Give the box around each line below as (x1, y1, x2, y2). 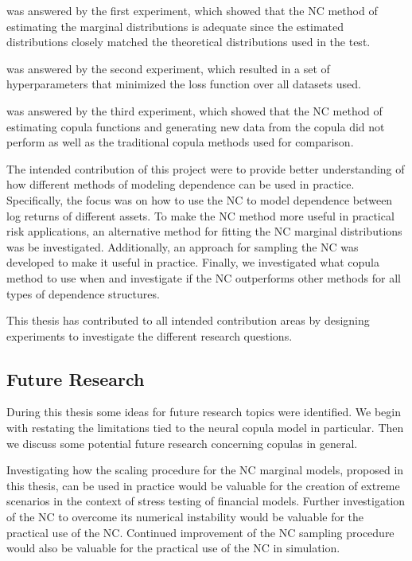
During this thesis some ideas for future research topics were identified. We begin (6, 403, 402, 420)
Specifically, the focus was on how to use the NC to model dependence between (6, 191, 393, 208)
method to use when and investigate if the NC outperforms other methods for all (6, 269, 401, 286)
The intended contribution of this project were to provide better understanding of (6, 160, 405, 177)
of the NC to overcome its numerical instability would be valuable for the (6, 508, 364, 525)
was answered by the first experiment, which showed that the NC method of (6, 2, 378, 18)
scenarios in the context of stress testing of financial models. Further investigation (6, 493, 406, 509)
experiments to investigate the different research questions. (6, 327, 293, 344)
